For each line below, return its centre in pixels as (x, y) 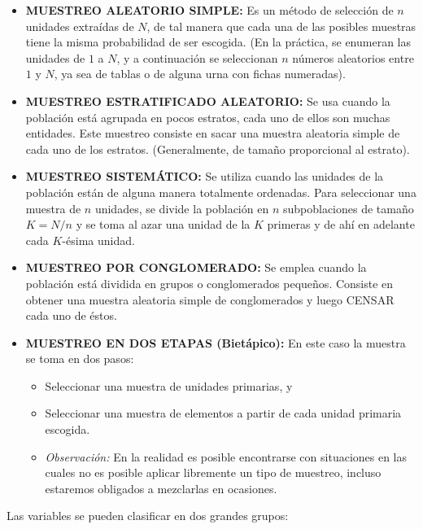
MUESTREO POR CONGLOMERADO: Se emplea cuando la (196, 267)
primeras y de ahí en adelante (341, 224)
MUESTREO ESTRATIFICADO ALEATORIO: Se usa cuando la (208, 101)
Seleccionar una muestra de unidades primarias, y (169, 385)
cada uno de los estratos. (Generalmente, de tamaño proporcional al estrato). (218, 149)
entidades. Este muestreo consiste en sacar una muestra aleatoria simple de (213, 133)
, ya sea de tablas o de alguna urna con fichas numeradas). (200, 74)
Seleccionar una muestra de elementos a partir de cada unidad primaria (223, 413)
